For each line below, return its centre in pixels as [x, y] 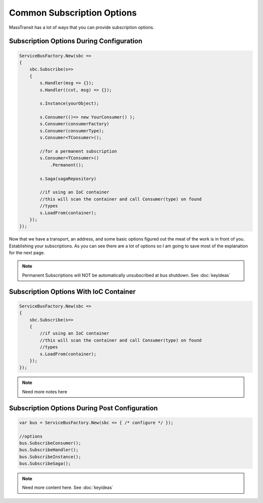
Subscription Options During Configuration [76, 41]
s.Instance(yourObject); [69, 103]
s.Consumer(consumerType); [72, 131]
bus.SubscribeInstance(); [50, 457]
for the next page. [27, 253]
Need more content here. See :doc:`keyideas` [68, 487]
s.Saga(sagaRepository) [68, 179]
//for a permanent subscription [78, 151]
